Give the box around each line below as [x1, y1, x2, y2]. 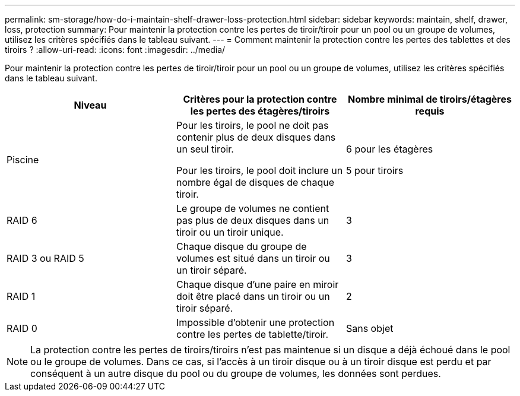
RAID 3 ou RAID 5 [7, 252, 84, 264]
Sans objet [345, 322, 394, 334]
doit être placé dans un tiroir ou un [176, 290, 330, 302]
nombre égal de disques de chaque [176, 176, 334, 188]
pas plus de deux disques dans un [176, 214, 329, 226]
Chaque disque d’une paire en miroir [176, 278, 339, 290]
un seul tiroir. [176, 143, 234, 155]
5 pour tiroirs [345, 164, 404, 176]
